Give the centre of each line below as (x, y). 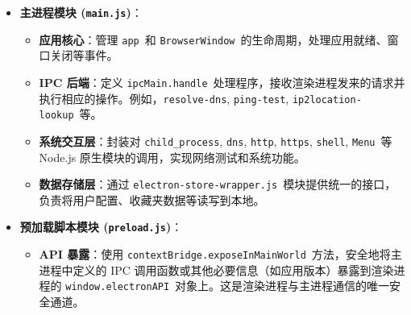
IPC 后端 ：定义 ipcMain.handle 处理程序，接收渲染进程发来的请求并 (222, 82)
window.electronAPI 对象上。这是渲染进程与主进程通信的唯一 (228, 286)
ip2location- (327, 99)
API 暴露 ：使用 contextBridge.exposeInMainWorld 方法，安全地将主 (220, 254)
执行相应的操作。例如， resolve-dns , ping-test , (164, 98)
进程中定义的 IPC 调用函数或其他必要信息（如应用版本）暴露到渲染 (216, 269)
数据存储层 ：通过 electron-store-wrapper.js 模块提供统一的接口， (218, 184)
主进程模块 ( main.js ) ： (81, 12)
